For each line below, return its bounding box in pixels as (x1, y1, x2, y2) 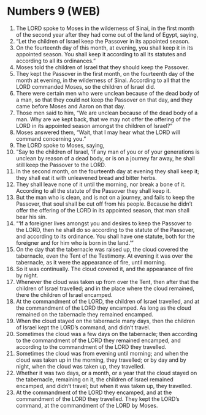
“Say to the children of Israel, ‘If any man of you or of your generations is (15, 148, 200, 155)
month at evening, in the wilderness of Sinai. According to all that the (15, 77, 191, 84)
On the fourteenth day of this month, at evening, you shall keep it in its (15, 44, 194, 51)
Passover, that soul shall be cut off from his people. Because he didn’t (15, 200, 193, 207)
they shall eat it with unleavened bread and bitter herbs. (15, 174, 157, 181)
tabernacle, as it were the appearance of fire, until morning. (15, 258, 167, 266)
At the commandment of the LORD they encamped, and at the (15, 389, 172, 396)
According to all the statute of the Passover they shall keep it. (15, 187, 171, 194)
